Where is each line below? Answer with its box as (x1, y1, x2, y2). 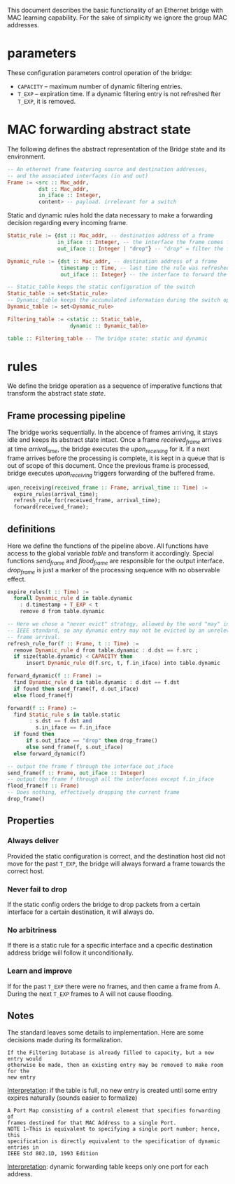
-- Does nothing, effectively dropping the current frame (7, 789, 180, 796)
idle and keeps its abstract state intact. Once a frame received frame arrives (7, 436, 222, 446)
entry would (7, 1056, 42, 1063)
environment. (7, 152, 45, 161)
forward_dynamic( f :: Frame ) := (7, 673, 101, 680)
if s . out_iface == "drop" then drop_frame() (25, 737, 158, 744)
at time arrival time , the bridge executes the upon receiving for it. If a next (7, 445, 210, 455)
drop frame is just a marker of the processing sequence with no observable (7, 565, 220, 576)
